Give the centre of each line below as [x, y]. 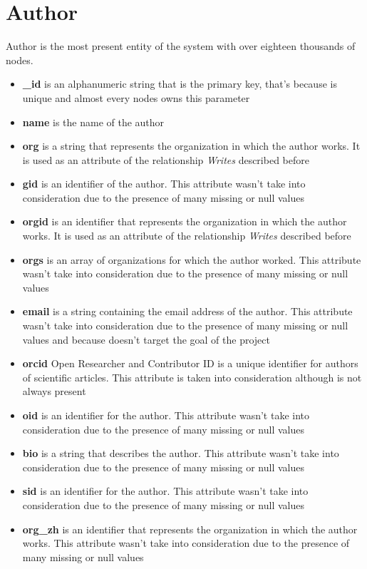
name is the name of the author [93, 122]
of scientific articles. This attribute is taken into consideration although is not [192, 377]
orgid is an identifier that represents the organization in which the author [185, 221]
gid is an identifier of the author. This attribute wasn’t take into [164, 184]
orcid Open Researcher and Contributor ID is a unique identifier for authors [190, 363]
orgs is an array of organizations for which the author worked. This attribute [192, 259]
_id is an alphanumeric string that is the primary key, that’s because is [180, 84]
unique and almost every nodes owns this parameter [136, 97]
